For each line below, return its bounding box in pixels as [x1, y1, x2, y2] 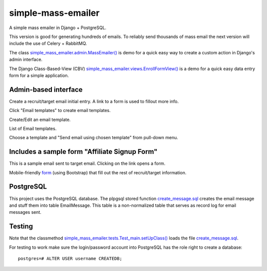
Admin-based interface [9, 85, 83, 94]
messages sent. [9, 209, 42, 215]
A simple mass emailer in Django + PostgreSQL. [9, 25, 106, 31]
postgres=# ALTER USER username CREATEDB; [18, 256, 123, 262]
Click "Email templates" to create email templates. [9, 108, 111, 114]
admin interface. [9, 57, 43, 63]
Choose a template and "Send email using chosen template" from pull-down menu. [9, 135, 178, 141]
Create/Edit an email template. [9, 116, 71, 122]
